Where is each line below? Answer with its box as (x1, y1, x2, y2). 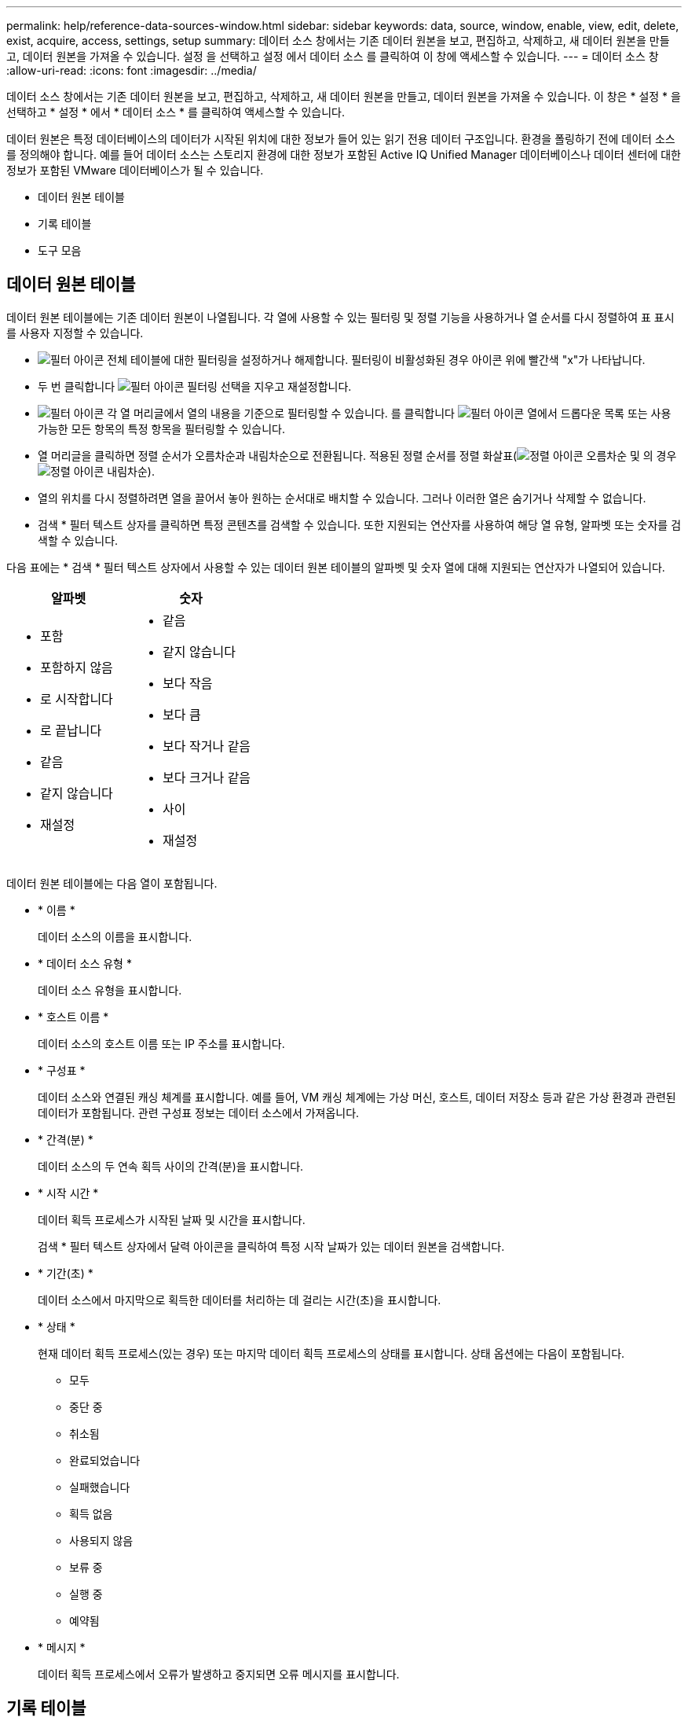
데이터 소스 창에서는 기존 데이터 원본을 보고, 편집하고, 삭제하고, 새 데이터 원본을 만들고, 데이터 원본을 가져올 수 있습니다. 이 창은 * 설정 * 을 (6, 90, 681, 103)
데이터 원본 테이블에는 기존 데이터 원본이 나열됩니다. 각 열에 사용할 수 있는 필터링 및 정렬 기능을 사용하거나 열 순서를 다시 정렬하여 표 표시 (6, 310, 675, 324)
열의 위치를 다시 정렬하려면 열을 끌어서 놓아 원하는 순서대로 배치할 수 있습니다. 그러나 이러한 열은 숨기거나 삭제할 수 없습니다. (38, 491, 646, 505)
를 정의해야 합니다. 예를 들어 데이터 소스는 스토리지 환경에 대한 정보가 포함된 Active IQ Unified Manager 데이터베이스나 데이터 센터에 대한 (6, 148, 681, 161)
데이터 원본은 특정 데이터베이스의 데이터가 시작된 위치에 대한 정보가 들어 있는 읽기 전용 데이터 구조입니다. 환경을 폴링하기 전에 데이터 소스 (6, 132, 675, 145)
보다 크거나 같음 (163, 769, 251, 785)
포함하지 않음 (40, 659, 113, 675)
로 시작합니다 (40, 690, 113, 707)
